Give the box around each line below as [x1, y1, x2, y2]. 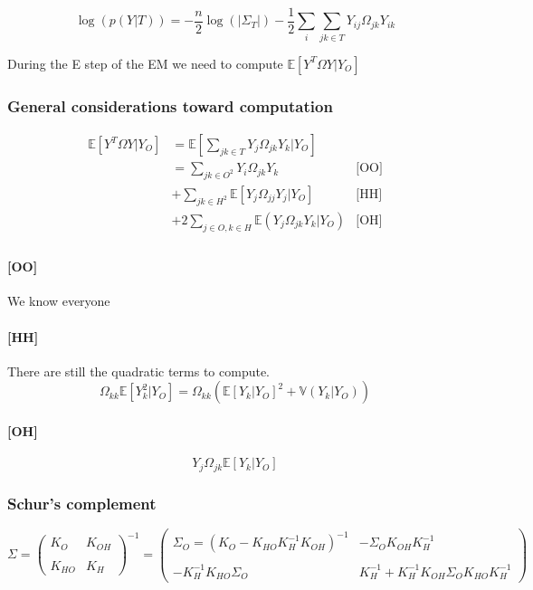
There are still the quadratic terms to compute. [7, 361, 271, 380]
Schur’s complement [7, 491, 157, 514]
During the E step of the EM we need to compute [7, 53, 283, 72]
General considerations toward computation [7, 94, 333, 117]
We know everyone [7, 291, 110, 310]
